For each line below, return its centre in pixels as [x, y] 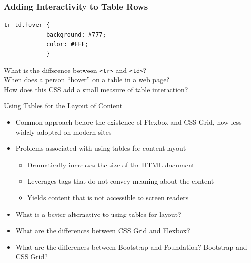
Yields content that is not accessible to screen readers [108, 197]
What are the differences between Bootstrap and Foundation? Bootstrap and [131, 247]
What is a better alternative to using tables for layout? [98, 214]
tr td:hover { [27, 25]
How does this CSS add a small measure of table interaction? [96, 89]
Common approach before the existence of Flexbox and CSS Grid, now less [128, 122]
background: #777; [76, 35]
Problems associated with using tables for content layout [101, 148]
